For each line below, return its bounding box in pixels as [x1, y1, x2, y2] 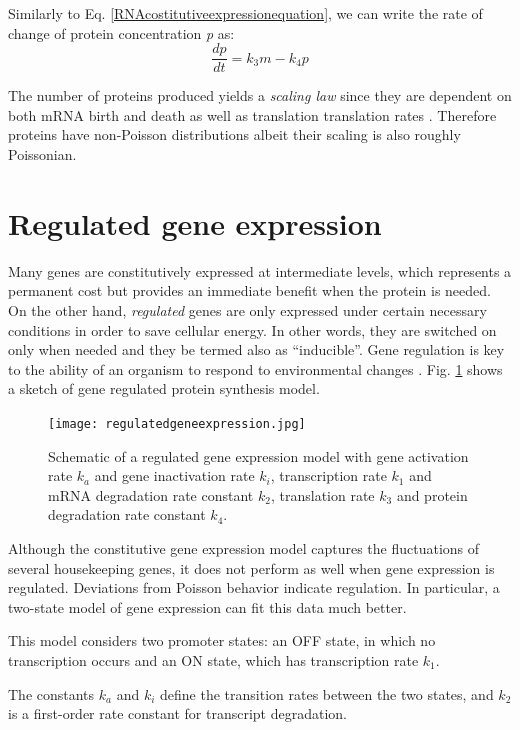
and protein [396, 484, 468, 505]
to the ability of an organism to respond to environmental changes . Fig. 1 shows [8, 358, 503, 379]
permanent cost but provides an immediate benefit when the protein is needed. [8, 280, 491, 301]
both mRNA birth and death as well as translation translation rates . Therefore [8, 104, 497, 125]
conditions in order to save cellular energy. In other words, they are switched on [8, 319, 497, 340]
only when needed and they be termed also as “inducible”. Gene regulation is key [8, 339, 505, 360]
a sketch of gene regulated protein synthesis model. [8, 378, 320, 399]
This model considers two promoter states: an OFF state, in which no [8, 630, 436, 651]
